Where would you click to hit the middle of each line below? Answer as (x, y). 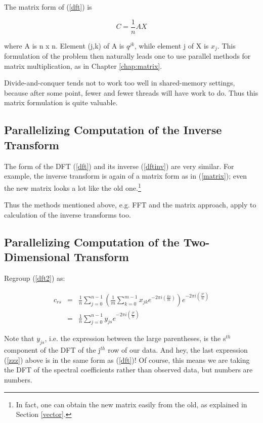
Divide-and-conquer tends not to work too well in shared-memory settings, (120, 83)
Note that (19, 338)
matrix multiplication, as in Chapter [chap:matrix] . (83, 66)
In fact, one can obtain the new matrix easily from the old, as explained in (131, 404)
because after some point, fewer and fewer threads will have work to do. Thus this (131, 92)
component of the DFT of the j (52, 350)
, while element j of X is (172, 45)
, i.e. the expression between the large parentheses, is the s (135, 338)
